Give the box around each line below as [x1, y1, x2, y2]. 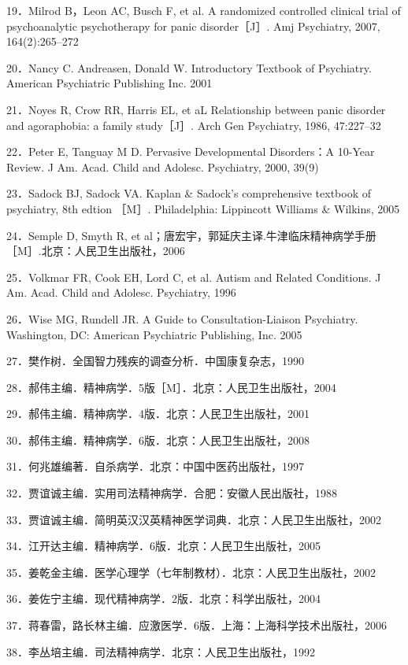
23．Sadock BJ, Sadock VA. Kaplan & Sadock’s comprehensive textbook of [6, 185, 371, 201]
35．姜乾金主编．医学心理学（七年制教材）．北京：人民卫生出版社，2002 [6, 563, 376, 580]
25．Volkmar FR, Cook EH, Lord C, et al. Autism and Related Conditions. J [6, 268, 381, 285]
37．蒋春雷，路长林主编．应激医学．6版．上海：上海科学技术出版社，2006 [6, 617, 387, 634]
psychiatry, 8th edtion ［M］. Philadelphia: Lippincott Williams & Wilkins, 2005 [6, 200, 400, 216]
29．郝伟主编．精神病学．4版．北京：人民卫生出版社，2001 [6, 405, 310, 422]
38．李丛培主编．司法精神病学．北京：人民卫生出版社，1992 [6, 643, 315, 659]
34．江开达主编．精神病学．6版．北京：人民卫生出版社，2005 [6, 538, 321, 554]
